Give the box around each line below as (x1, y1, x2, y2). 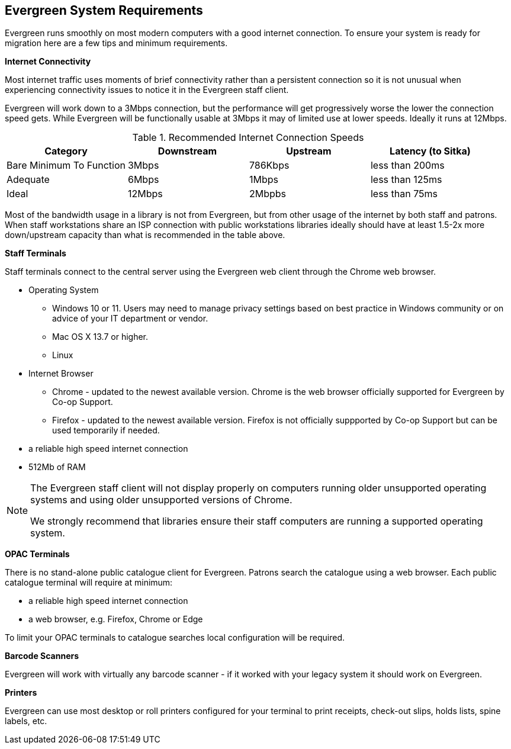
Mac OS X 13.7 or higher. (52, 332, 149, 342)
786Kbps (249, 159, 290, 172)
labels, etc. (5, 716, 47, 727)
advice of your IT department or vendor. (52, 313, 208, 324)
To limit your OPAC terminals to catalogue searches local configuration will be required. (5, 632, 345, 643)
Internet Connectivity (5, 56, 91, 67)
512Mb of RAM (28, 462, 86, 472)
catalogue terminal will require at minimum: (5, 577, 173, 588)
